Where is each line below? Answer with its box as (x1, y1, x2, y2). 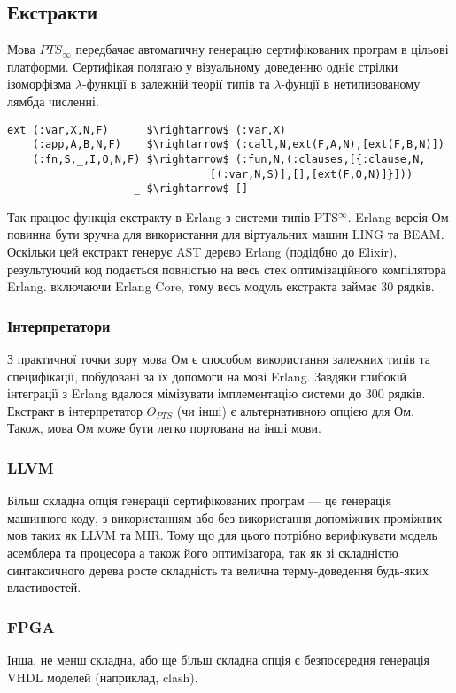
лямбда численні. (7, 91, 99, 110)
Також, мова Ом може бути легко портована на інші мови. (7, 419, 321, 437)
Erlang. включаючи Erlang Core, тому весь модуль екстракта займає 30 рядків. (7, 277, 435, 296)
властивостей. (7, 578, 81, 597)
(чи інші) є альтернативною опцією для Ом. (176, 401, 414, 420)
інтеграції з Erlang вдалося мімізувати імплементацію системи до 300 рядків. (7, 384, 426, 403)
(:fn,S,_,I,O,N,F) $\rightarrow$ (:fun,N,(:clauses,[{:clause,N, (32, 152, 426, 166)
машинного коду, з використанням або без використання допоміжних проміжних (7, 508, 443, 527)
